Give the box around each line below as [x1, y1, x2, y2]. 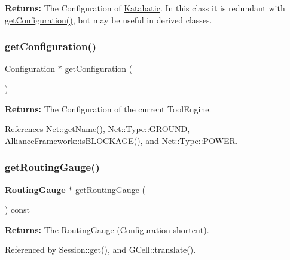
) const [5, 203, 30, 216]
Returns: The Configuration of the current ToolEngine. [5, 102, 212, 115]
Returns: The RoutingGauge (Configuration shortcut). [5, 223, 209, 235]
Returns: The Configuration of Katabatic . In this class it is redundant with [5, 2, 285, 14]
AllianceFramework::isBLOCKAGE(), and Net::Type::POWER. [5, 134, 238, 146]
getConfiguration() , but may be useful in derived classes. [5, 13, 212, 26]
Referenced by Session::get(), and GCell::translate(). [5, 243, 196, 256]
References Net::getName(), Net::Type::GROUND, [5, 123, 190, 135]
